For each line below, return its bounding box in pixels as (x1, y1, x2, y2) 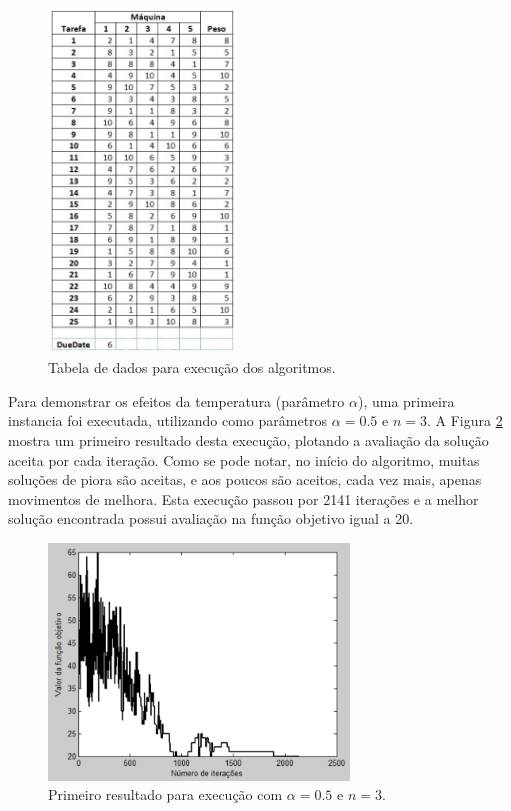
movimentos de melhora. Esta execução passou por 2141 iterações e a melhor (8, 488, 479, 509)
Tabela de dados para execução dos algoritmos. (48, 357, 336, 378)
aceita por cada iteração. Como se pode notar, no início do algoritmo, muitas (8, 449, 480, 470)
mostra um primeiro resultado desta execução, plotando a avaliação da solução (8, 429, 489, 450)
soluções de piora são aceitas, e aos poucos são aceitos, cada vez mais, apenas (8, 469, 482, 490)
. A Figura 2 (426, 410, 503, 431)
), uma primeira (357, 390, 455, 411)
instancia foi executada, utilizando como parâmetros (8, 410, 328, 431)
